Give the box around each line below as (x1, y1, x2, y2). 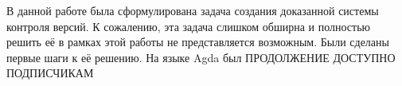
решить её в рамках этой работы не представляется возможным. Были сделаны (6, 33, 389, 50)
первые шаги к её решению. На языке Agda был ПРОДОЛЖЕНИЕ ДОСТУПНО (6, 49, 396, 65)
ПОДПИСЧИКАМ (6, 64, 94, 81)
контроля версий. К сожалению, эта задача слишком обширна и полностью (6, 18, 370, 34)
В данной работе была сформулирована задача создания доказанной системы (6, 2, 379, 18)
